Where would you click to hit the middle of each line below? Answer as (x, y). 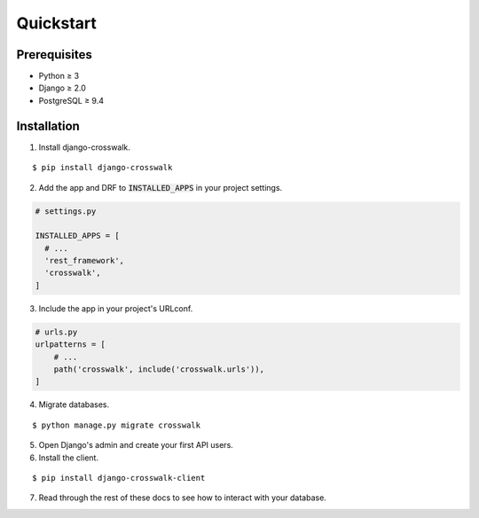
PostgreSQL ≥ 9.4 (71, 100)
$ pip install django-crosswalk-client (119, 478)
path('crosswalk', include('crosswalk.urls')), (159, 369)
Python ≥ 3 (59, 76)
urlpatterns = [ (71, 345)
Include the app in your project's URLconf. (116, 308)
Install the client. (69, 458)
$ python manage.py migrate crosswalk (117, 425)
